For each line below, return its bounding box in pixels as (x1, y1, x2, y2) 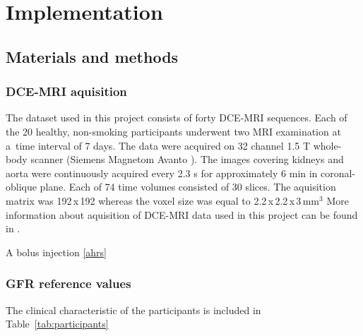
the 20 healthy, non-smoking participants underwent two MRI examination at (6, 124, 341, 138)
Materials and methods (6, 45, 179, 67)
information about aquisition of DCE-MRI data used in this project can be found (6, 207, 358, 222)
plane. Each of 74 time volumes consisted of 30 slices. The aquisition (40, 179, 336, 194)
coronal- (321, 165, 356, 180)
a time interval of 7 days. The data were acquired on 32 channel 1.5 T (6, 138, 311, 152)
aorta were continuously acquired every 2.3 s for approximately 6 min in (6, 165, 318, 180)
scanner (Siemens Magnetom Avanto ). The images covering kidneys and (30, 152, 344, 167)
